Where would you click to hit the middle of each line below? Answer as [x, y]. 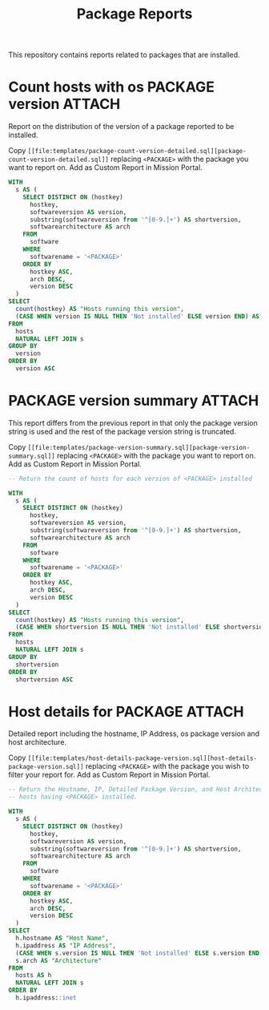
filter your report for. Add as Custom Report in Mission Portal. [109, 775]
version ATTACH [64, 104]
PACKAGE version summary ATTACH [134, 401]
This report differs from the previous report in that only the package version [133, 422]
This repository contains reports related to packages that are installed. [124, 55]
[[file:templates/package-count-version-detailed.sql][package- [137, 151]
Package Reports [134, 14]
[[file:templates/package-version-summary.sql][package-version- [139, 447]
